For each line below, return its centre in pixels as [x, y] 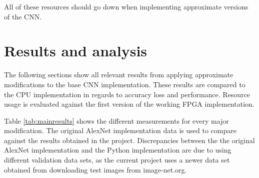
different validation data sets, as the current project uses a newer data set [117, 160]
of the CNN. [23, 16]
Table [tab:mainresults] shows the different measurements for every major [116, 120]
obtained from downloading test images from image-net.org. [95, 169]
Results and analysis [76, 51]
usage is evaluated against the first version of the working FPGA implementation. [129, 104]
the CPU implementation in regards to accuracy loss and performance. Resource [127, 94]
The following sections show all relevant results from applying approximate [119, 75]
